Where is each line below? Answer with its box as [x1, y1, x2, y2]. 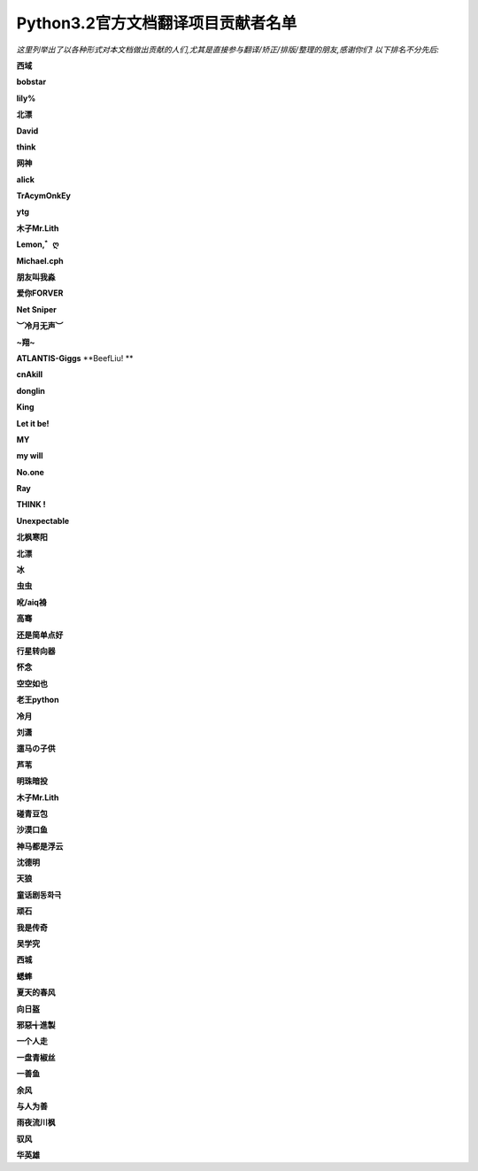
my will [16, 451, 43, 461]
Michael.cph [16, 255, 64, 266]
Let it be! [16, 418, 50, 428]
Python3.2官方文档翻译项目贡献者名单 [16, 13, 297, 33]
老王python [16, 695, 59, 705]
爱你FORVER [16, 288, 64, 298]
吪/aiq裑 [16, 597, 48, 607]
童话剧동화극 [16, 890, 62, 900]
